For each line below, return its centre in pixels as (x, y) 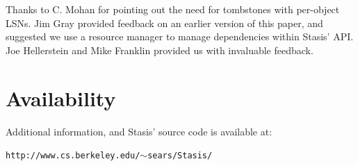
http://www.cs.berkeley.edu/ (73, 156)
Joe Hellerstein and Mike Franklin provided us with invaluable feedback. (160, 50)
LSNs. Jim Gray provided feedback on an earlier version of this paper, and (164, 23)
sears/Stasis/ (180, 156)
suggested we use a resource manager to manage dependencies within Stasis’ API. (180, 36)
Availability (61, 98)
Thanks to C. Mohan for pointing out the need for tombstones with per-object (173, 9)
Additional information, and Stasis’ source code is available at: (139, 131)
